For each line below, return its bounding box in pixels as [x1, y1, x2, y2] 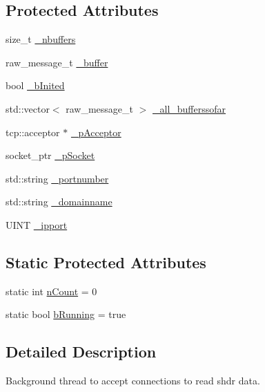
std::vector [6, 101, 50, 115]
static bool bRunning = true [6, 307, 126, 321]
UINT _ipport [6, 217, 68, 232]
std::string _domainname [6, 194, 112, 209]
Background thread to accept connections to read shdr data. [6, 373, 260, 388]
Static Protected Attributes [6, 251, 206, 272]
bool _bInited [6, 78, 65, 93]
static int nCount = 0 [6, 283, 97, 298]
